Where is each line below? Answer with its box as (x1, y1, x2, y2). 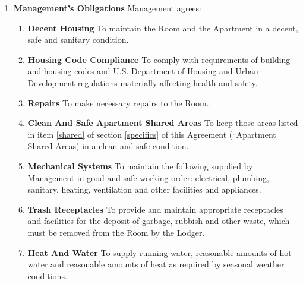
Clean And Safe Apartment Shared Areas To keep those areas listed (27, 116, 298, 129)
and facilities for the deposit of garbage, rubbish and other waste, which (27, 214, 290, 227)
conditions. (27, 269, 67, 282)
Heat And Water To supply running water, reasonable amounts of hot (27, 246, 292, 258)
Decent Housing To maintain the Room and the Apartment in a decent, (27, 21, 298, 34)
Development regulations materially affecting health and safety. (27, 76, 258, 89)
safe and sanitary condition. (27, 33, 129, 46)
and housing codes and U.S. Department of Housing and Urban (27, 65, 258, 77)
